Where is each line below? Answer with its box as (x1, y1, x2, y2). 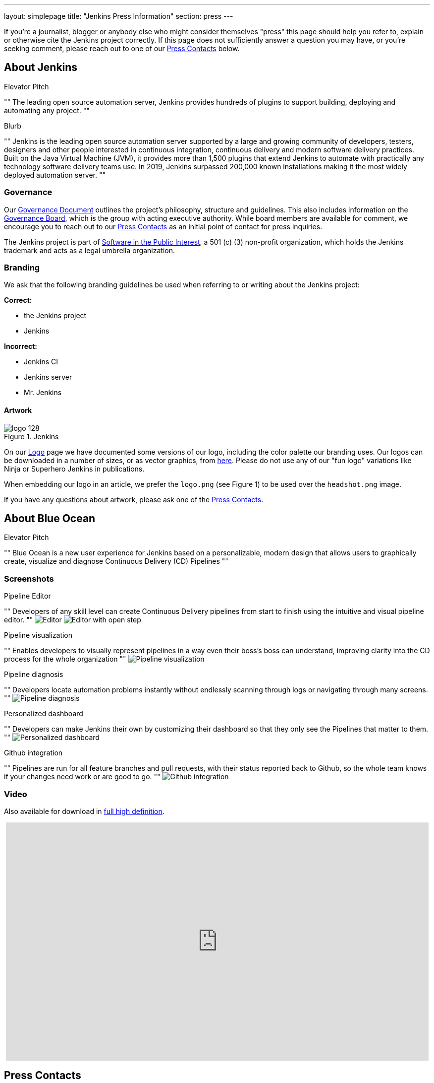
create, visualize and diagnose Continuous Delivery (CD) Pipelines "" (4, 557, 228, 566)
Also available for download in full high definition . (4, 807, 164, 815)
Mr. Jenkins (24, 388, 62, 397)
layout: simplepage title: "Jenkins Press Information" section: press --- (4, 12, 233, 20)
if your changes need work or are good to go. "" (4, 772, 161, 781)
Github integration (4, 748, 63, 757)
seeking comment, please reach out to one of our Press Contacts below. (4, 44, 240, 53)
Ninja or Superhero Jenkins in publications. (4, 464, 145, 473)
